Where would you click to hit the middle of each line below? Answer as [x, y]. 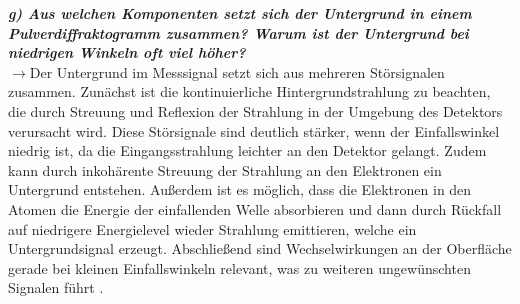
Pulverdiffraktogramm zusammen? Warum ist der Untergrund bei [238, 32]
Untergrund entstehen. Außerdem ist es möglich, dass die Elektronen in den [240, 189]
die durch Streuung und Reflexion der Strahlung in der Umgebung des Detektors [255, 110]
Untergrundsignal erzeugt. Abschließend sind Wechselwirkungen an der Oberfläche [260, 248]
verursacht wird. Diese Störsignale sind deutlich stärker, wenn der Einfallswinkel [254, 130]
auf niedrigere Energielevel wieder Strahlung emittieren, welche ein [212, 228]
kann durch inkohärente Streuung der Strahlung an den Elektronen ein [225, 169]
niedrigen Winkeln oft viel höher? [127, 52]
